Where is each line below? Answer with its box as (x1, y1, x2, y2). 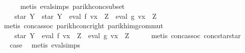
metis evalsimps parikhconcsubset (20, 1, 125, 11)
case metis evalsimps (9, 40, 81, 50)
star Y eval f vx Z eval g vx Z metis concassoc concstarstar (14, 30, 241, 40)
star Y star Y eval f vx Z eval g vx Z (14, 10, 157, 21)
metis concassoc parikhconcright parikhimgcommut (3, 20, 163, 31)
